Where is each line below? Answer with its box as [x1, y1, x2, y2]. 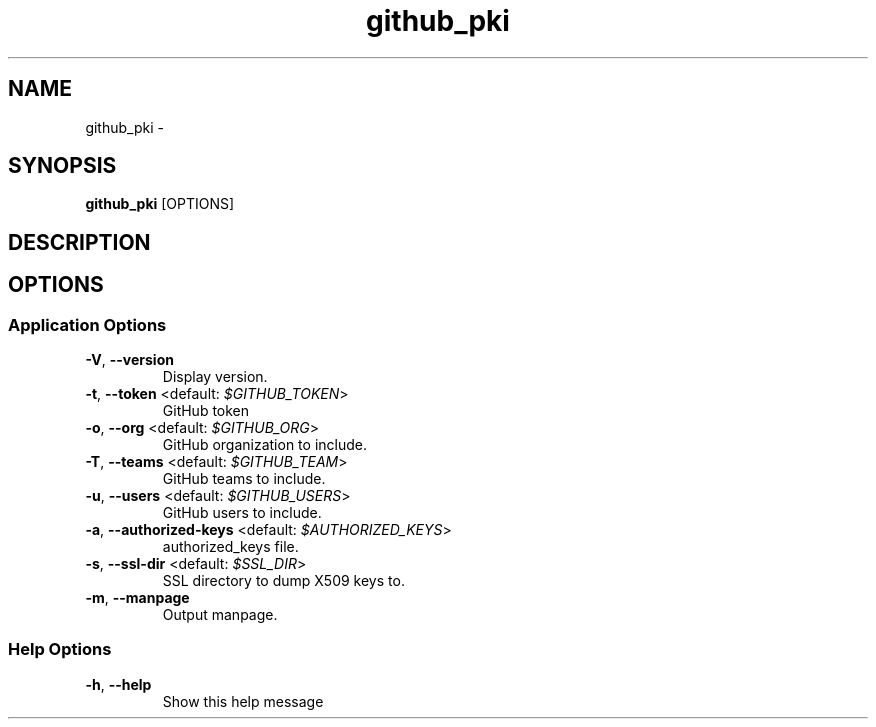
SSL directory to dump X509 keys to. [162, 572, 405, 590]
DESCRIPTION [8, 229, 151, 255]
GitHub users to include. [162, 504, 322, 522]
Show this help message [162, 692, 324, 710]
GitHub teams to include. [162, 470, 326, 488]
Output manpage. [162, 606, 278, 624]
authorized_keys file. [162, 538, 299, 556]
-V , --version [85, 351, 174, 369]
